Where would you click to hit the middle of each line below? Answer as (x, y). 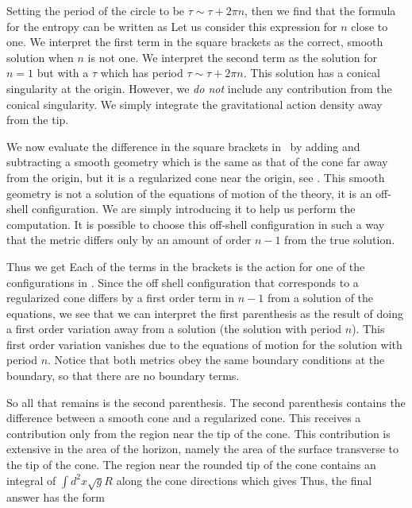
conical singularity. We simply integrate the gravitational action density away (194, 104)
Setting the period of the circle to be (96, 10)
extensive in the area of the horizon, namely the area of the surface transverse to (203, 449)
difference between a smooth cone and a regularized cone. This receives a (184, 418)
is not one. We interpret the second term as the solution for (233, 57)
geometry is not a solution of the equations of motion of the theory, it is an (189, 193)
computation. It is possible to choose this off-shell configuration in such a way (196, 224)
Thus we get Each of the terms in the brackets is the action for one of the (186, 266)
